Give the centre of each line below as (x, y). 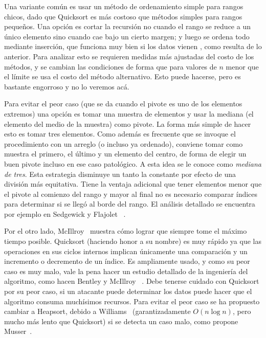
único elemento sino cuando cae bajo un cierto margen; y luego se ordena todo (127, 36)
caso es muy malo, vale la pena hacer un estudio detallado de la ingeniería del (126, 271)
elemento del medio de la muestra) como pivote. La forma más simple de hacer (128, 123)
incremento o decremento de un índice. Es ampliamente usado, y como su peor (127, 261)
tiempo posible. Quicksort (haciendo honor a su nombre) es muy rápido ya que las (133, 241)
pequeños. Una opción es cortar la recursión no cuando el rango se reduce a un (127, 26)
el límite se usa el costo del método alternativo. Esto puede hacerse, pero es (123, 76)
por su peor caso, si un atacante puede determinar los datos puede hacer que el (128, 291)
